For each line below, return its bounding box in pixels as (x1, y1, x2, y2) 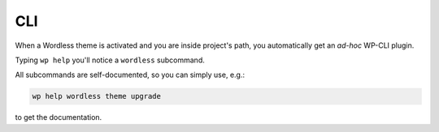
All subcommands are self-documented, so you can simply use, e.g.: (15, 70, 246, 80)
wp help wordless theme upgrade (32, 92, 162, 101)
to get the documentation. (15, 113, 102, 122)
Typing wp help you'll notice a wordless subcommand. (15, 55, 205, 65)
